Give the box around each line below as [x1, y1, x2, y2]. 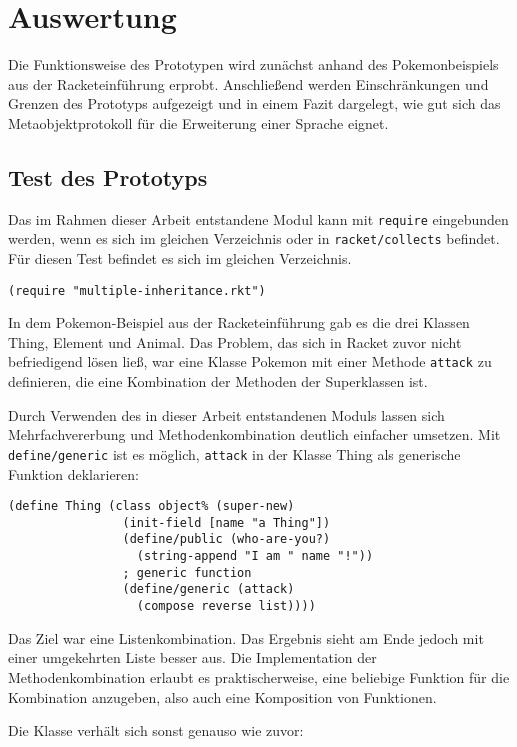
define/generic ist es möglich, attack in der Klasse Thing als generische [8, 443, 461, 464]
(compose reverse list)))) [136, 599, 316, 614]
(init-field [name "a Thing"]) [122, 515, 331, 530]
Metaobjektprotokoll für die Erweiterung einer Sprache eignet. [8, 112, 389, 133]
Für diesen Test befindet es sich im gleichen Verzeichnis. [8, 248, 352, 269]
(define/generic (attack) [122, 582, 295, 597]
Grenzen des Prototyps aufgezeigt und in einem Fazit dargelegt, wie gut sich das [8, 93, 501, 114]
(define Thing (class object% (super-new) [8, 499, 295, 514]
